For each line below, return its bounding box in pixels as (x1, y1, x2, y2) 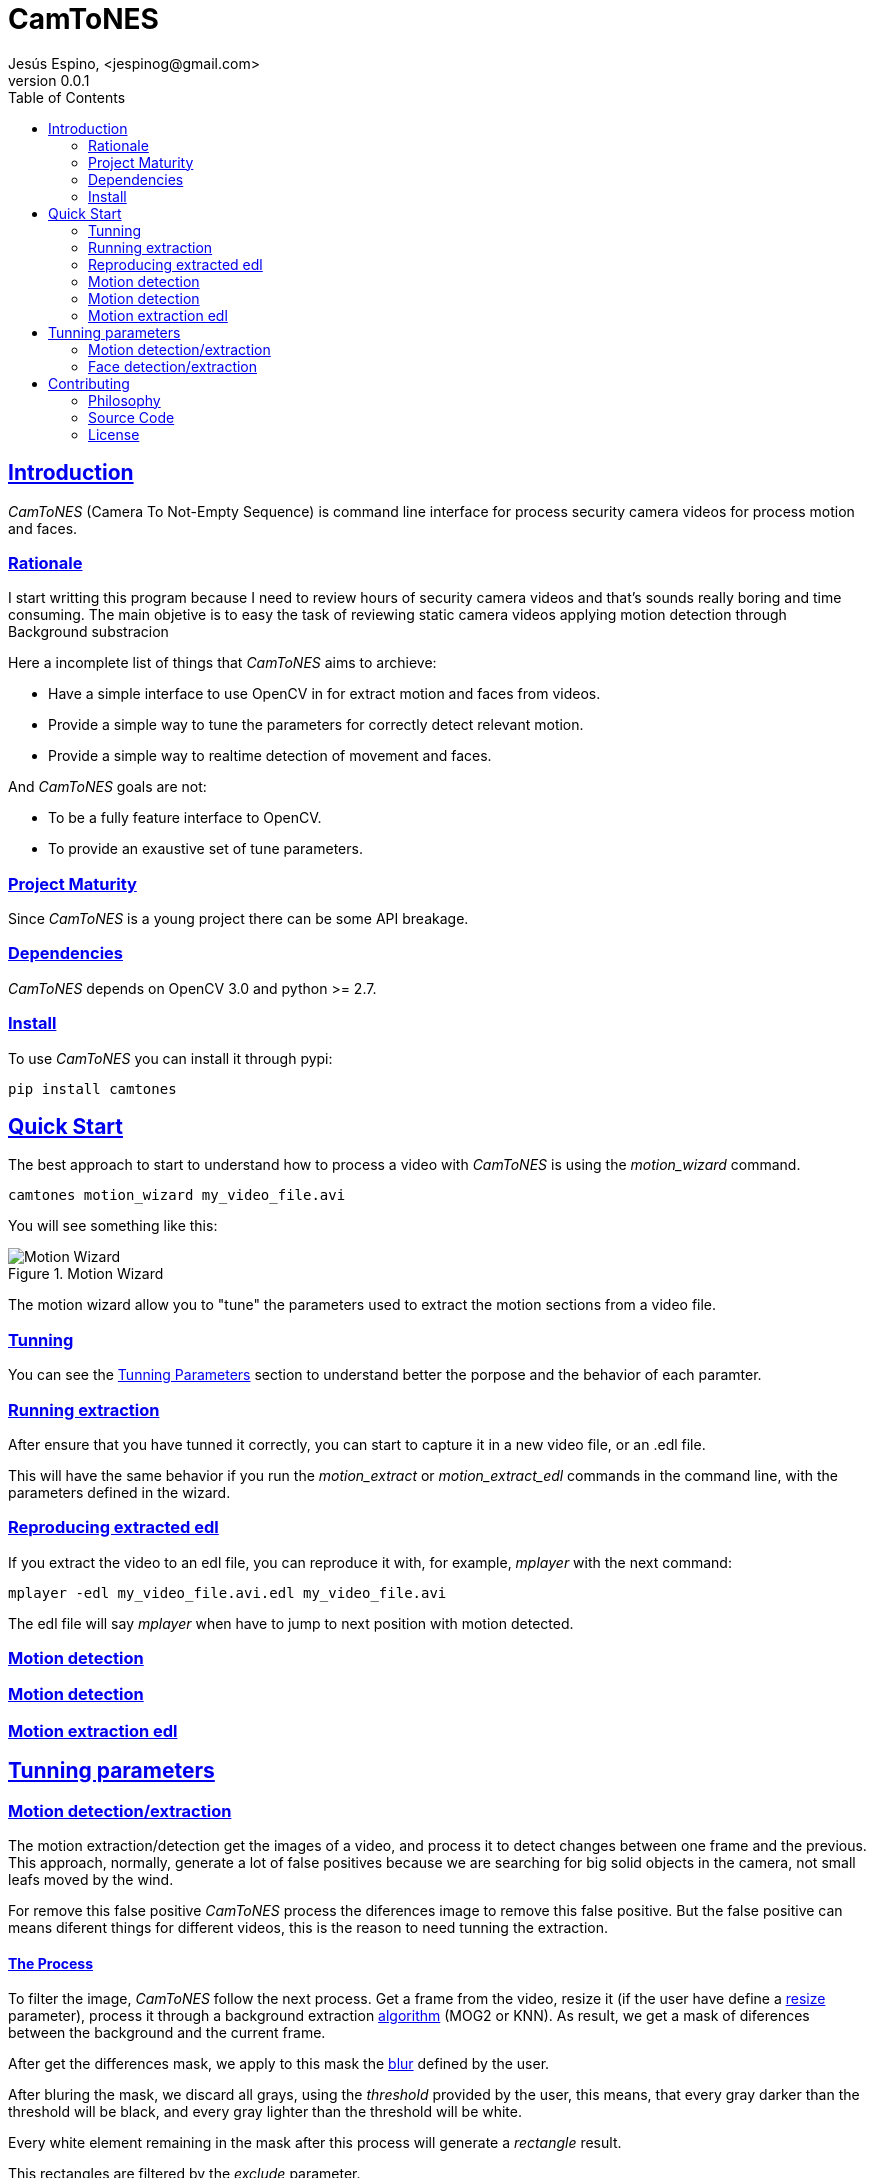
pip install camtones (8, 1080, 177, 1097)
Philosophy (88, 391, 161, 409)
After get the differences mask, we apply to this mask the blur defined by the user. (8, 2055, 550, 2073)
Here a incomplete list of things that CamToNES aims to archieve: (8, 654, 437, 672)
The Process (8, 1954, 93, 1972)
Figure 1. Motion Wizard (8, 1265, 164, 1283)
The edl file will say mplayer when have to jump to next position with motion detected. (8, 1614, 574, 1632)
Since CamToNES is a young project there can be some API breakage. (8, 910, 469, 928)
